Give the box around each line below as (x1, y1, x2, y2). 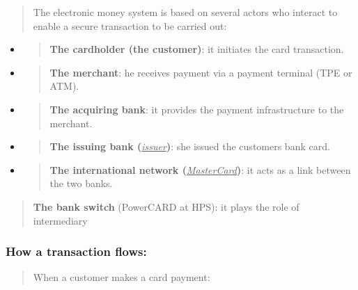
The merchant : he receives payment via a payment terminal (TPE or (49, 65, 352, 79)
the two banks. (49, 176, 113, 191)
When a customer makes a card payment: (33, 270, 210, 284)
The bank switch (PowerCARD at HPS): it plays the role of (33, 199, 299, 214)
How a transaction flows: (6, 243, 147, 260)
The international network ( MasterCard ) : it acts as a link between (49, 162, 351, 177)
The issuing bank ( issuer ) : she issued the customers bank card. (49, 139, 330, 154)
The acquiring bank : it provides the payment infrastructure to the (49, 102, 344, 116)
